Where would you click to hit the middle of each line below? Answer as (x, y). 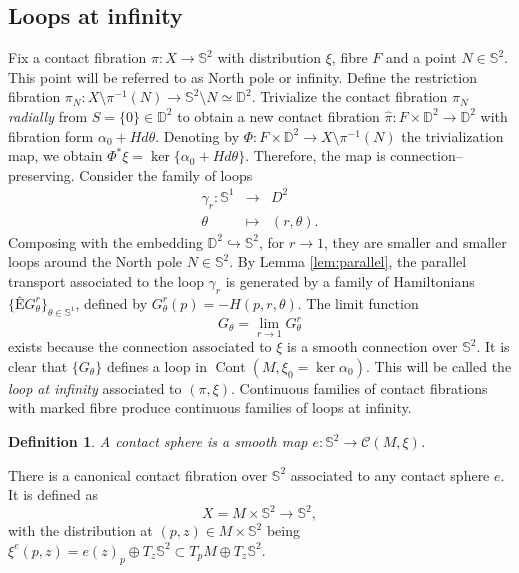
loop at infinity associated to (95, 387)
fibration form (51, 135)
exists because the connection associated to (140, 346)
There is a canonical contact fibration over (138, 474)
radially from (48, 115)
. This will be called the (438, 365)
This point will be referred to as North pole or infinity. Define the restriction (242, 76)
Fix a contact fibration (77, 57)
